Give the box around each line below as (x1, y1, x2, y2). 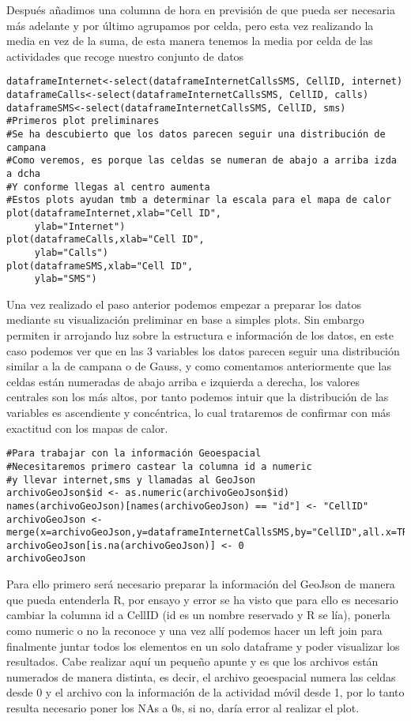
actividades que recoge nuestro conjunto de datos (6, 47, 244, 64)
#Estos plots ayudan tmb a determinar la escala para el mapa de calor (6, 194, 391, 206)
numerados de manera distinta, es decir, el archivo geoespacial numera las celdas (6, 668, 396, 685)
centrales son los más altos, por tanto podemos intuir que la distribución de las (6, 389, 389, 405)
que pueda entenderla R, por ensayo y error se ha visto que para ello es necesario (6, 591, 398, 607)
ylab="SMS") (34, 273, 97, 285)
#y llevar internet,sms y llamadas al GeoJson (6, 474, 255, 486)
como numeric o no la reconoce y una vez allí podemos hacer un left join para (6, 621, 383, 638)
